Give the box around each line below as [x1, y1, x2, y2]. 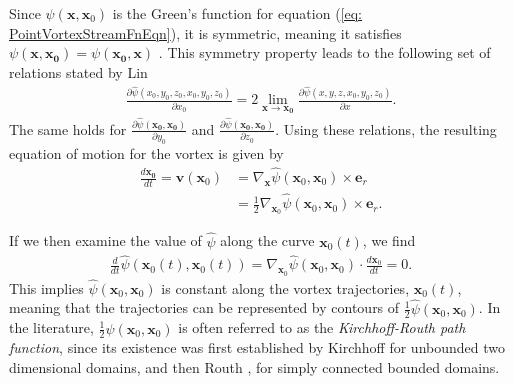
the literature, [9, 317, 94, 338]
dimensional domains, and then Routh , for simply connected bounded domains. [9, 357, 500, 378]
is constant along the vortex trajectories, [161, 277, 410, 298]
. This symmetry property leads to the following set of [158, 42, 491, 63]
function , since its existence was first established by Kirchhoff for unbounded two [9, 337, 506, 358]
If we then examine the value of [9, 230, 202, 251]
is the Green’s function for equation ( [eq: [112, 3, 362, 23]
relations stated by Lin [9, 61, 148, 82]
